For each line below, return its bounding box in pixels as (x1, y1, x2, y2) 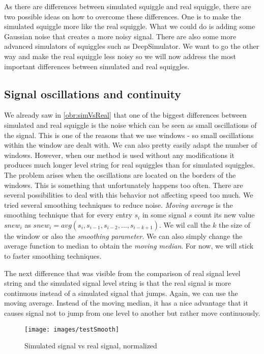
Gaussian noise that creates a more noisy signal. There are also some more (4, 31, 237, 41)
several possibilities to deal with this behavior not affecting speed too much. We (4, 189, 253, 200)
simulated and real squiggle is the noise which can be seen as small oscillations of (4, 119, 257, 130)
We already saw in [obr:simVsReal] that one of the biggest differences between (4, 110, 247, 120)
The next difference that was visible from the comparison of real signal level (4, 267, 241, 278)
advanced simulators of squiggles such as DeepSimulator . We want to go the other (4, 41, 259, 51)
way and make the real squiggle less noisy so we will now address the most (4, 50, 236, 61)
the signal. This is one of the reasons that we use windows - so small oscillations (4, 129, 254, 140)
